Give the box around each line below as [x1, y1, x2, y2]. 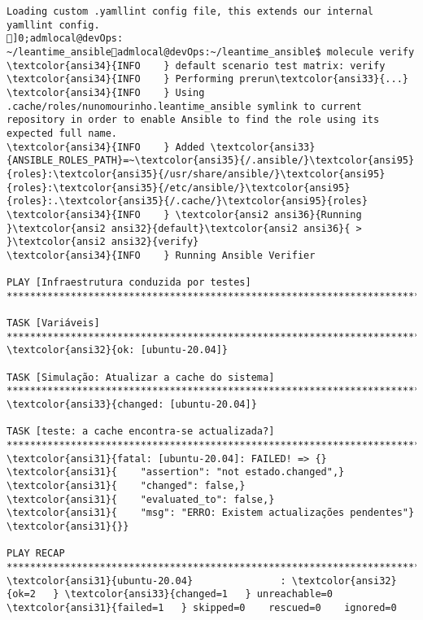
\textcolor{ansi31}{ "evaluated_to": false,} [7, 493, 275, 505]
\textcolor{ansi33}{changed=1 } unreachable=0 [64, 588, 333, 600]
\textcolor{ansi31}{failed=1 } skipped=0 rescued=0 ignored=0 [7, 601, 397, 613]
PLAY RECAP [7, 548, 65, 560]
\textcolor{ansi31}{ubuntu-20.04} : [7, 574, 286, 587]
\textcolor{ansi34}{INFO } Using [7, 86, 205, 98]
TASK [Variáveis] [7, 317, 100, 330]
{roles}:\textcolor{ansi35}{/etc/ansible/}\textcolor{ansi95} [7, 181, 351, 194]
